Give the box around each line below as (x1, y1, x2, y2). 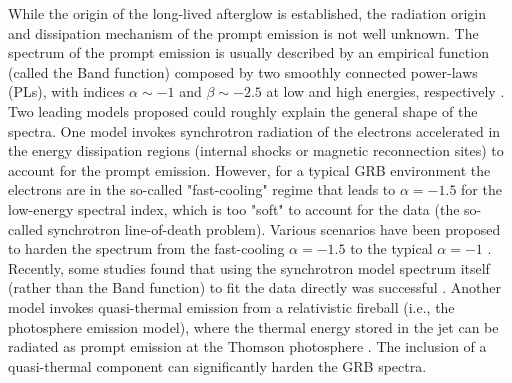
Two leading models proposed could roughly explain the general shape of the (8, 100, 478, 121)
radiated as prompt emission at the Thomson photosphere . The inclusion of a (8, 336, 487, 357)
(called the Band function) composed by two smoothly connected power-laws (8, 61, 478, 82)
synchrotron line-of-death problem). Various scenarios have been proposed (47, 218, 501, 239)
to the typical (350, 238, 433, 259)
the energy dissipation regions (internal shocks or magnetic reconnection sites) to (8, 140, 504, 161)
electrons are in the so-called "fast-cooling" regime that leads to (8, 179, 396, 200)
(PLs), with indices (8, 81, 125, 102)
